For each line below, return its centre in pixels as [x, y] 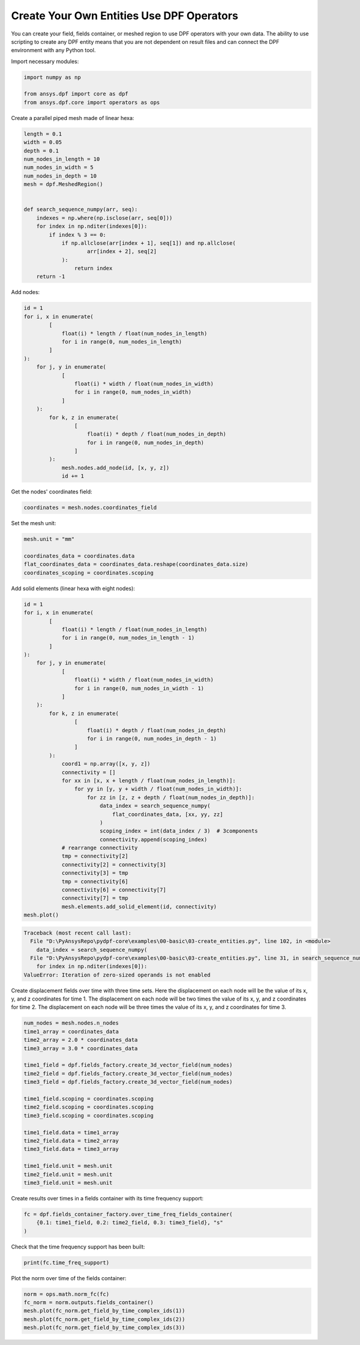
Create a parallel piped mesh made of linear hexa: [73, 118]
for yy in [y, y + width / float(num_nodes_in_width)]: [158, 789]
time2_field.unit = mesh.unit [68, 1174]
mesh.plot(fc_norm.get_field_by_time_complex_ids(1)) [104, 1311]
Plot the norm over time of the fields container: [69, 1278]
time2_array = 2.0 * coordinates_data [81, 1040]
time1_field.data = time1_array [71, 1132]
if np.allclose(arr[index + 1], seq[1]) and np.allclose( [149, 243]
